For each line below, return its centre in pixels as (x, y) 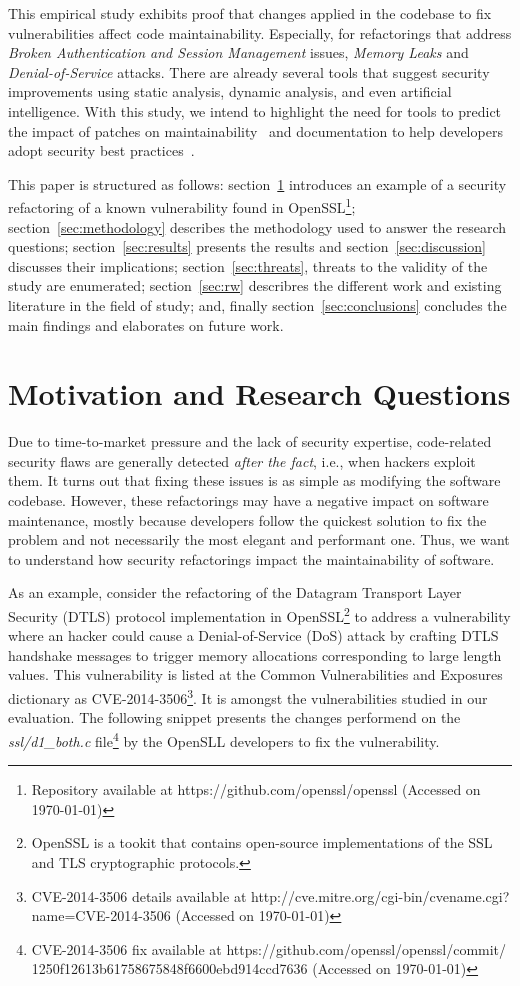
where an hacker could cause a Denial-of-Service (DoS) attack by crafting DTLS (253, 635)
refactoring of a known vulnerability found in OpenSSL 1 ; (182, 205)
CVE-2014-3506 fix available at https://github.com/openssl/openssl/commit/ (269, 948)
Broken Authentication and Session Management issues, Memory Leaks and (238, 52)
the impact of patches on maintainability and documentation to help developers (255, 130)
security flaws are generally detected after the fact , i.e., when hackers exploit (242, 460)
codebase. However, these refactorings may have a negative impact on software (248, 500)
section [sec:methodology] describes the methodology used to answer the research (257, 226)
